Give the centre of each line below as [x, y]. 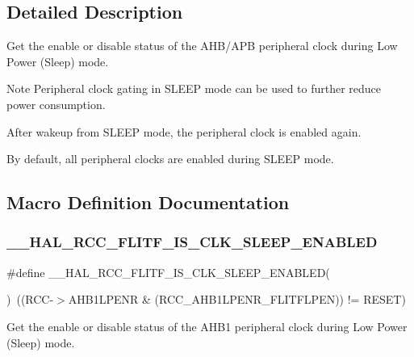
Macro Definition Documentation [148, 202]
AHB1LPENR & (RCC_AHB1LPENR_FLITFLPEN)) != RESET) [237, 299]
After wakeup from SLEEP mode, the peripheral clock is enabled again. [184, 131]
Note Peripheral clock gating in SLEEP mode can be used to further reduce [194, 88]
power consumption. [56, 104]
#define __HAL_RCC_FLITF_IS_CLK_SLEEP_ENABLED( [168, 272]
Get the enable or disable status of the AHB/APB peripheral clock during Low [202, 46]
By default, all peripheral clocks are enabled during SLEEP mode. [170, 159]
